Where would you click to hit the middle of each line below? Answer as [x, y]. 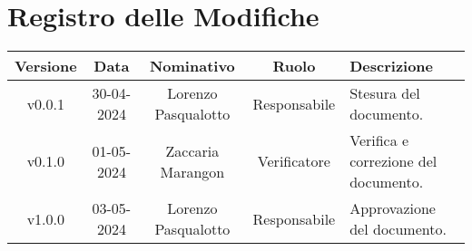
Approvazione [393, 208]
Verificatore [294, 161]
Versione [46, 66]
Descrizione [392, 66]
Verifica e [379, 140]
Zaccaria [192, 150]
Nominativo [192, 66]
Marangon [192, 171]
